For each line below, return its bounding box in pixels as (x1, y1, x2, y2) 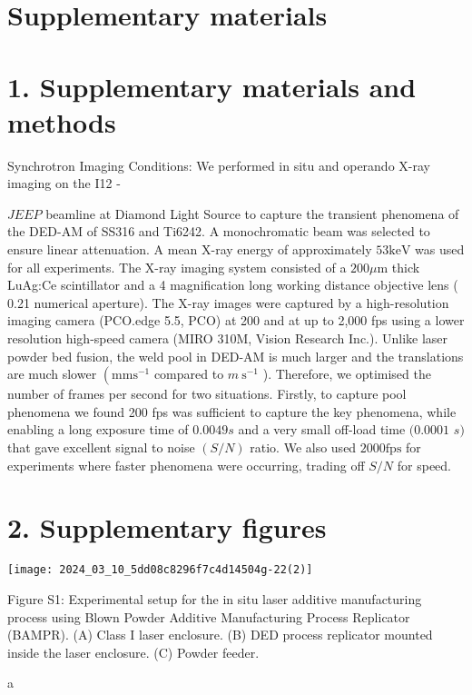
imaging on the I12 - (7, 174, 121, 193)
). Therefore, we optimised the (262, 364, 431, 383)
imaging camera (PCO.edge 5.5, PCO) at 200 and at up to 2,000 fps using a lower (7, 311, 465, 330)
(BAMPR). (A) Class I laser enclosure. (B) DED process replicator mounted (7, 625, 433, 644)
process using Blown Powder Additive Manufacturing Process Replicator (7, 607, 410, 626)
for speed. (397, 455, 451, 474)
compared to (153, 364, 224, 383)
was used (415, 240, 465, 259)
